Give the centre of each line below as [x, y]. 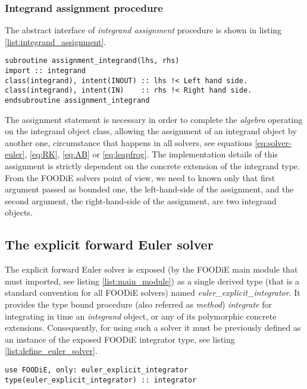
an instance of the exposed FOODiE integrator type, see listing [120, 339]
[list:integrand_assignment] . [56, 41]
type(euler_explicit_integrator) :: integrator [101, 380]
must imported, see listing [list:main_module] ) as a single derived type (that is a [152, 281]
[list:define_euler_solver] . [51, 351]
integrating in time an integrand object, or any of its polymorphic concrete [141, 316]
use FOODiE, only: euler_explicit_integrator [96, 370]
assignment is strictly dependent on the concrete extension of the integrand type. [152, 166]
